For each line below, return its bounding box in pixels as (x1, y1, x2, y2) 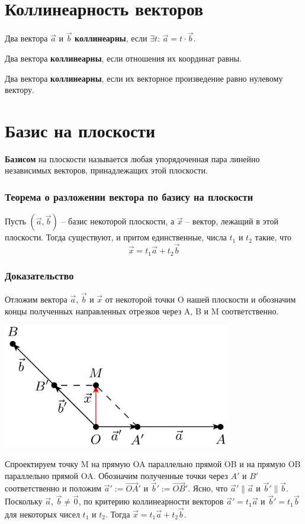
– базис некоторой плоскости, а (61, 215, 175, 227)
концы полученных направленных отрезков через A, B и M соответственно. (5, 304, 279, 317)
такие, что (255, 231, 292, 243)
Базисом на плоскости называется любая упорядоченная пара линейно (5, 152, 260, 165)
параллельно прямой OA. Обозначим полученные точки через (5, 469, 228, 481)
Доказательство (5, 268, 74, 283)
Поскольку (5, 495, 43, 507)
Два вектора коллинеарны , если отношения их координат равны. (5, 52, 242, 64)
